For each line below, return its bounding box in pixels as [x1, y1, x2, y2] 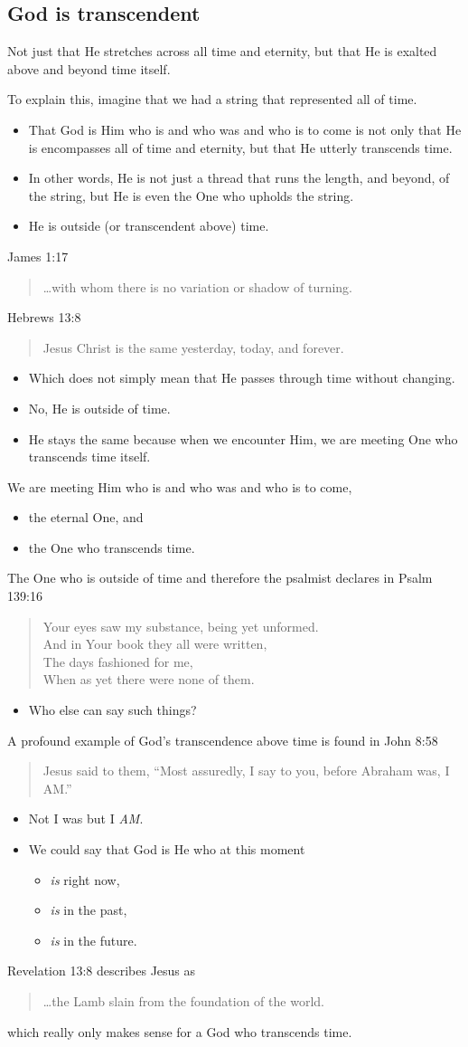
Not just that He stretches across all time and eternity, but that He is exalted [7, 42, 437, 61]
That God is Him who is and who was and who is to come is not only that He [28, 119, 462, 138]
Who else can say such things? [28, 700, 197, 719]
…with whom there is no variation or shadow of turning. [42, 277, 353, 296]
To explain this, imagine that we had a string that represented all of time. [7, 90, 417, 109]
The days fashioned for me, [42, 652, 193, 671]
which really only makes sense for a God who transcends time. [7, 1022, 352, 1041]
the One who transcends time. [28, 538, 195, 557]
